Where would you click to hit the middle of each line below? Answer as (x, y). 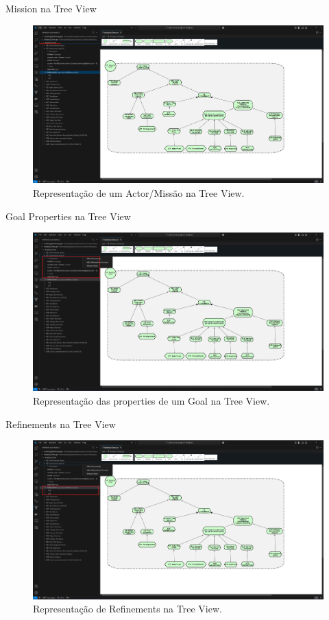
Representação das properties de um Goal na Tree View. (151, 401)
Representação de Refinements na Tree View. (127, 609)
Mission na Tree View (51, 8)
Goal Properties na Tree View (68, 216)
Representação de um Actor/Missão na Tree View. (139, 193)
